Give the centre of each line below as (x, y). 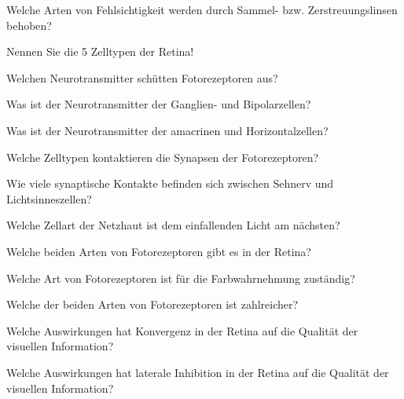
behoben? (29, 25)
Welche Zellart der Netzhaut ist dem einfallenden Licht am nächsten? (173, 225)
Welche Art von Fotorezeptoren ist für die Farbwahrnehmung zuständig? (181, 278)
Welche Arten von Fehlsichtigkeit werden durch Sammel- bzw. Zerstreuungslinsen (202, 9)
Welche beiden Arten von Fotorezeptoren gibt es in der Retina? (159, 251)
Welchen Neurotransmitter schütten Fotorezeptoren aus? (142, 77)
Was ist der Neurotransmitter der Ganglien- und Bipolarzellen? (159, 104)
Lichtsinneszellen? (49, 198)
